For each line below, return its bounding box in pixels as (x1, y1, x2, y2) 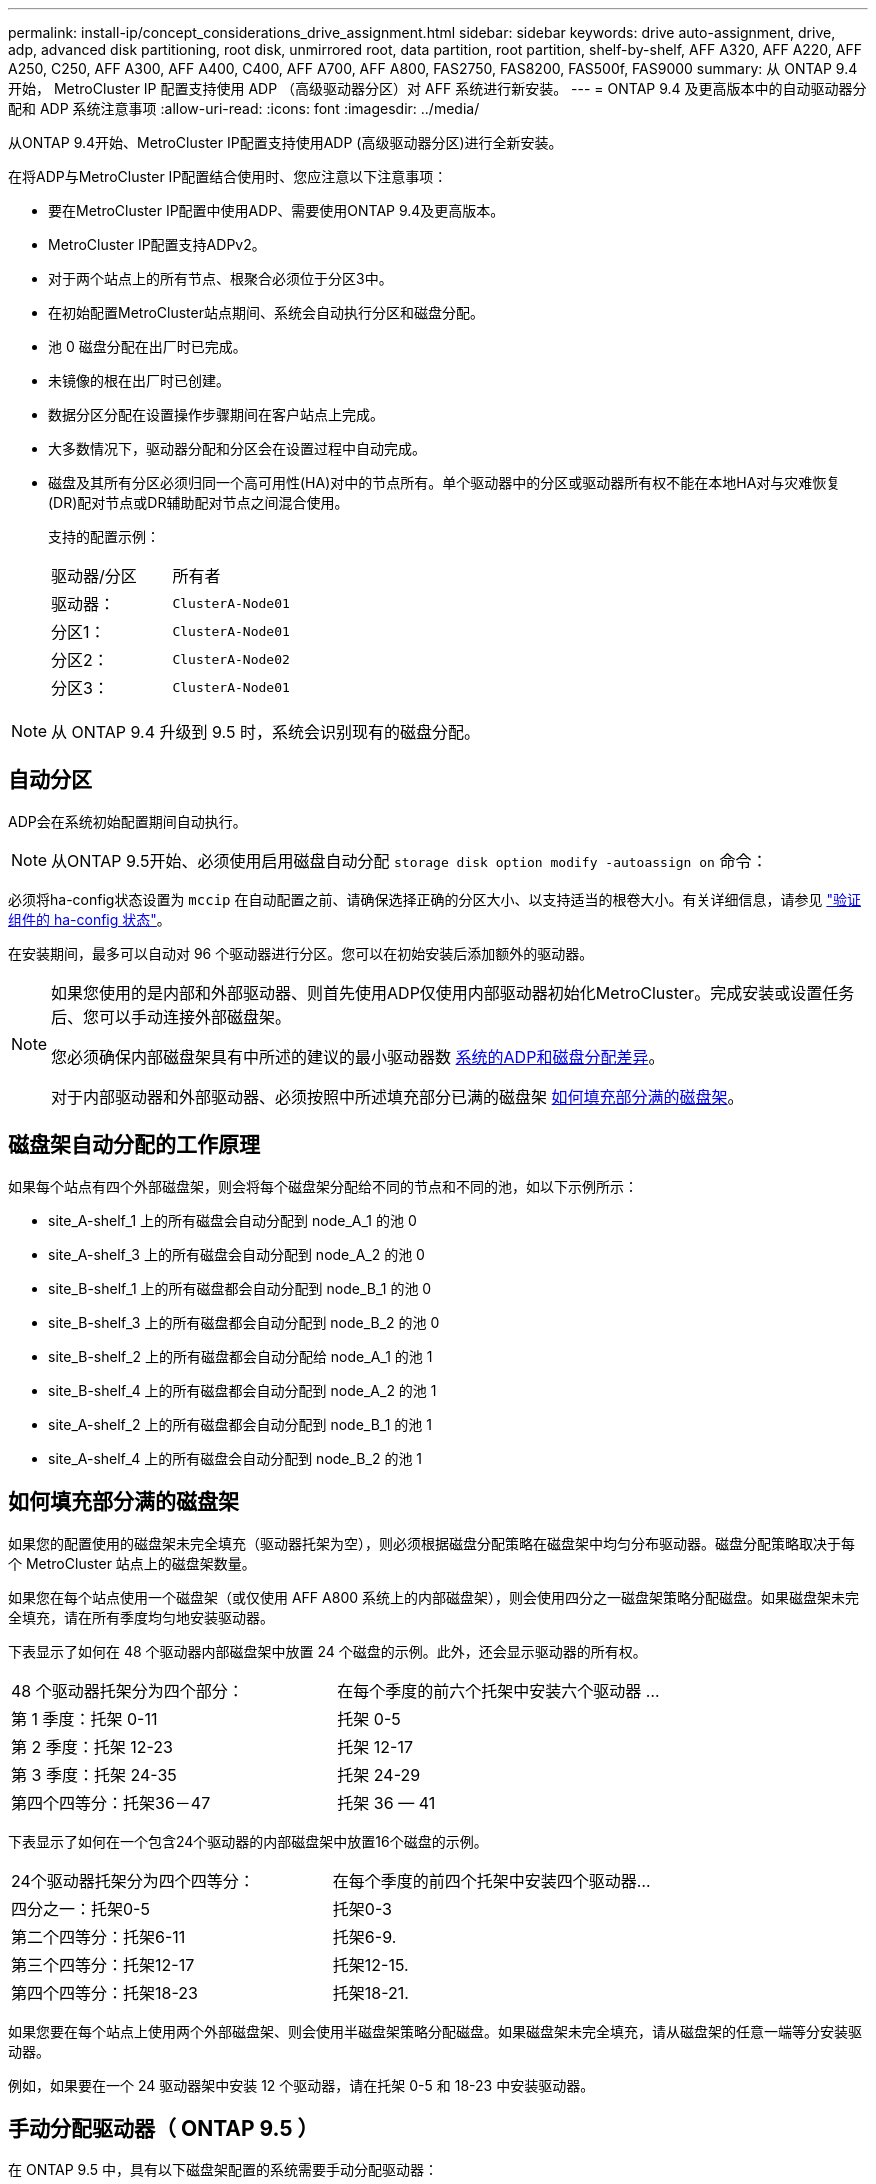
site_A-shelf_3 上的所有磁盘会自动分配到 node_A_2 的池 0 (48, 1245, 425, 1263)
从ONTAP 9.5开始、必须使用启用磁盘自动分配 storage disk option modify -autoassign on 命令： (51, 850, 768, 871)
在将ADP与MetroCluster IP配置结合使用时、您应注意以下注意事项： (8, 168, 448, 185)
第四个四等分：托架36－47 (11, 1792, 211, 1813)
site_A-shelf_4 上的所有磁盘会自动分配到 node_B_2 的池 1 (48, 1449, 423, 1467)
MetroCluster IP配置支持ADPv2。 (48, 236, 266, 253)
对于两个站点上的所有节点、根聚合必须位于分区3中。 (48, 270, 393, 287)
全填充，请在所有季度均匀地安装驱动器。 (8, 1608, 274, 1626)
